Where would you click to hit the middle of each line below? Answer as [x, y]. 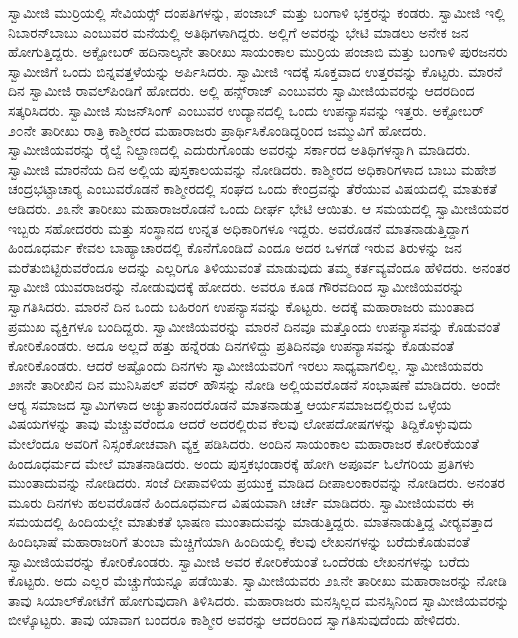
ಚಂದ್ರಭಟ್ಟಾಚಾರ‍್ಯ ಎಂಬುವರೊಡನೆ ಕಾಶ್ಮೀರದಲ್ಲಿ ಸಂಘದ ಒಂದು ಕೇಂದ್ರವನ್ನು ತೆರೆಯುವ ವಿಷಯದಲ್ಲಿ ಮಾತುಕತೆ [253, 188]
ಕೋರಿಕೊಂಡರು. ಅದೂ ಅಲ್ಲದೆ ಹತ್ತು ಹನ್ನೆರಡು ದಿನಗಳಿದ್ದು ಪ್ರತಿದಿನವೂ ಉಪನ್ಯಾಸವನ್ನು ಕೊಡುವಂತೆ [231, 345]
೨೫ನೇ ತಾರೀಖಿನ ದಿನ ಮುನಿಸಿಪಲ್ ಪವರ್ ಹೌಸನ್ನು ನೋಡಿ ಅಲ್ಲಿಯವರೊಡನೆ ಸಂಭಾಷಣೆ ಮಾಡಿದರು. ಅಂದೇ [254, 384]
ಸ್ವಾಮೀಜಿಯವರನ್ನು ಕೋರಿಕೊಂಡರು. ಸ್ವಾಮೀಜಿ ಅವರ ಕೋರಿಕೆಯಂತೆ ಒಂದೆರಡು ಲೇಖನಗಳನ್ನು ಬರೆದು [239, 560]
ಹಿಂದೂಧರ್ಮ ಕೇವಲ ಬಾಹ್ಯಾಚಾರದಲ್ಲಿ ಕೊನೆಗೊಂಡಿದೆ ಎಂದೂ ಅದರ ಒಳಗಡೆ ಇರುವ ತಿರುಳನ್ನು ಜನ [235, 247]
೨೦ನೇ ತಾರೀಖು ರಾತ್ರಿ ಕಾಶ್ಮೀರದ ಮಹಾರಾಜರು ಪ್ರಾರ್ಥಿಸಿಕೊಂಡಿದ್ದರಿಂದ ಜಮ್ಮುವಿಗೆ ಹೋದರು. [217, 129]
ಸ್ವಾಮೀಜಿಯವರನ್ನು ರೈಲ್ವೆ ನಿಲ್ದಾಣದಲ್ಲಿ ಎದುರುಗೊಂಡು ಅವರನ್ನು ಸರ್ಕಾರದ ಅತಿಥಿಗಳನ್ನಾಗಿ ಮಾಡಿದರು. [239, 149]
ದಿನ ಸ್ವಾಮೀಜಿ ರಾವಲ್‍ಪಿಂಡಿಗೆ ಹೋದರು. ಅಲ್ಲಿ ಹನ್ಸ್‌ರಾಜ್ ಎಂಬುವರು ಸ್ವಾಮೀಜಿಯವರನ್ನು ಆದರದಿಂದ [241, 90]
